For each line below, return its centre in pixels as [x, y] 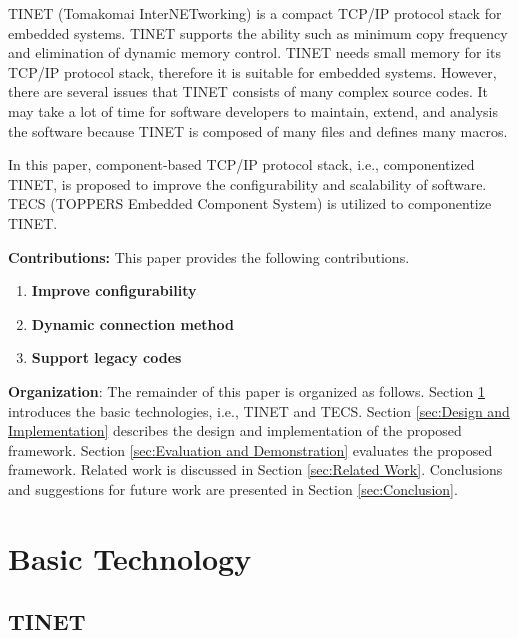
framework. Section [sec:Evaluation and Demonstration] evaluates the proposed [250, 449]
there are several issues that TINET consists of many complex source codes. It [248, 91]
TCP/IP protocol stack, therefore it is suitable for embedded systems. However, [252, 71]
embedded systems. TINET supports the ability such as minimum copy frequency [258, 32]
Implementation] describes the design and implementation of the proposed [235, 430]
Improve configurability [114, 290]
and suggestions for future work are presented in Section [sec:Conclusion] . [233, 488]
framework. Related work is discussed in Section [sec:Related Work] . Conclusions [255, 469]
